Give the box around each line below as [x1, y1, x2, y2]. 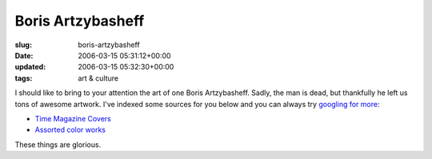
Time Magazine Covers [34, 113, 112, 123]
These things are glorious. [14, 140, 102, 149]
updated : [14, 62, 46, 72]
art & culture [78, 73, 119, 83]
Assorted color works [34, 125, 106, 135]
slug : [14, 40, 32, 50]
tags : [14, 73, 33, 83]
